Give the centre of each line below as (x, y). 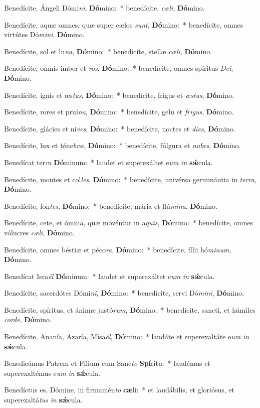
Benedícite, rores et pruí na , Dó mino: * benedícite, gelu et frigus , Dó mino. (119, 112)
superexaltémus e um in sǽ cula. (52, 373)
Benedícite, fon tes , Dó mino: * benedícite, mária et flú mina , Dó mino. (111, 206)
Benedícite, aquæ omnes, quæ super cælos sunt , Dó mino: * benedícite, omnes (124, 24)
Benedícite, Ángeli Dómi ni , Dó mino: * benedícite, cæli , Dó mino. (104, 8)
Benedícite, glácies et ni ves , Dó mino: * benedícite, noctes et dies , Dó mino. (120, 128)
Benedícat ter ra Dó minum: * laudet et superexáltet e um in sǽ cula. (108, 162)
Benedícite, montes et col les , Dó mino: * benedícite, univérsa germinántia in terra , (130, 179)
